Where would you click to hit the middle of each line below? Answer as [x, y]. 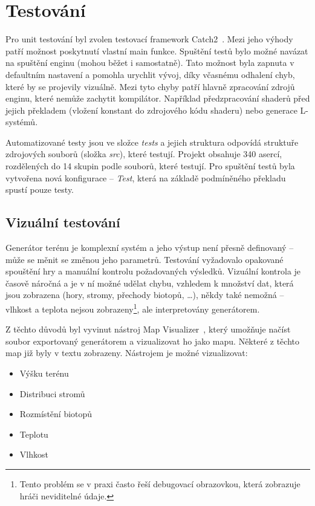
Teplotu [34, 434]
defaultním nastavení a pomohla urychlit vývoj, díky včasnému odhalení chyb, [150, 74]
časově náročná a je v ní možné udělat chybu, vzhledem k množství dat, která [150, 283]
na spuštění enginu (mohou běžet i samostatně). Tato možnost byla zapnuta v [150, 63]
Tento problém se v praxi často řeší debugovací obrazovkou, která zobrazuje [160, 484]
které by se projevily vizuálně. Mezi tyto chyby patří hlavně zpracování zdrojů [150, 86]
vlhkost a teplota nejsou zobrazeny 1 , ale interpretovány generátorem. [133, 308]
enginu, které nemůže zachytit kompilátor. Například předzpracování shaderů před [158, 98]
